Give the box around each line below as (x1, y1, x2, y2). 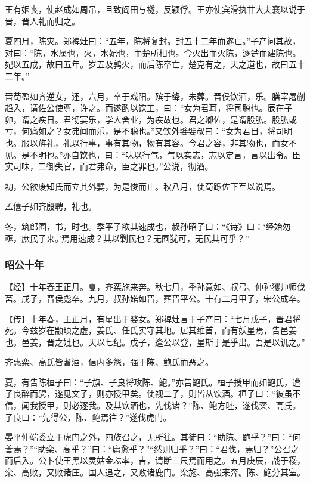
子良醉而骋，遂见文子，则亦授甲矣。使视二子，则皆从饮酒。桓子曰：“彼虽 (5, 387, 293, 400)
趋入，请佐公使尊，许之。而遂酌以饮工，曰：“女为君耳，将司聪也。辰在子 (5, 101, 293, 114)
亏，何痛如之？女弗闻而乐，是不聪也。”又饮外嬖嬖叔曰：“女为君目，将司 (5, 125, 284, 137)
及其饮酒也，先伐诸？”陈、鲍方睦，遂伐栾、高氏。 (104, 399, 301, 412)
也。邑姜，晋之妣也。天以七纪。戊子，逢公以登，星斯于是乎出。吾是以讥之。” (5, 335, 305, 348)
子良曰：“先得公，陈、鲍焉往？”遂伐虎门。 (5, 410, 172, 423)
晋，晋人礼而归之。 (5, 14, 80, 27)
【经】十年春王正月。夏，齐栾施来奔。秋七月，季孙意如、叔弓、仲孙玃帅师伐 (5, 280, 305, 293)
